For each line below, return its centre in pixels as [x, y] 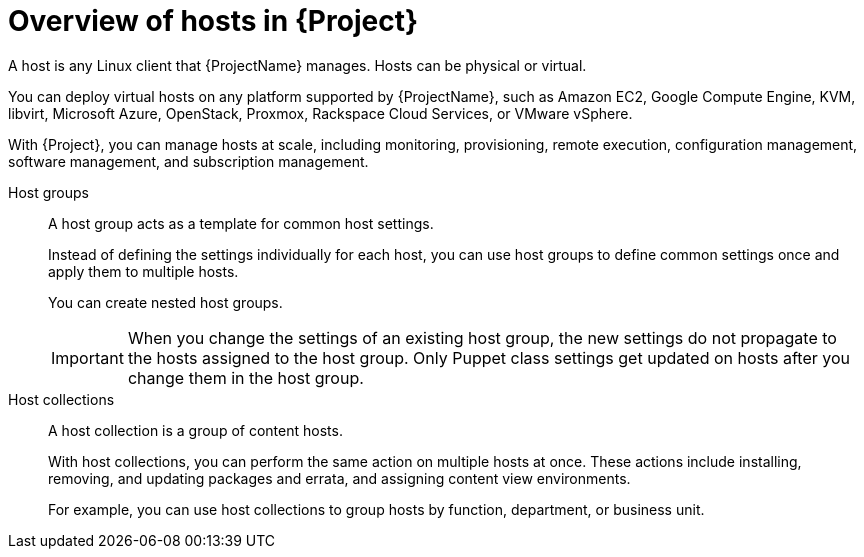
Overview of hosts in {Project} [213, 21]
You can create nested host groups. [165, 302]
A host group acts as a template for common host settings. [241, 223]
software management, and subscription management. [188, 161]
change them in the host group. [245, 377]
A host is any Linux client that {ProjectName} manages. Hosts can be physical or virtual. [297, 65]
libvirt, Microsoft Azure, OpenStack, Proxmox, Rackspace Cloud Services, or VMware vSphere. [320, 113]
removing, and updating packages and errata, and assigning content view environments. [339, 478]
